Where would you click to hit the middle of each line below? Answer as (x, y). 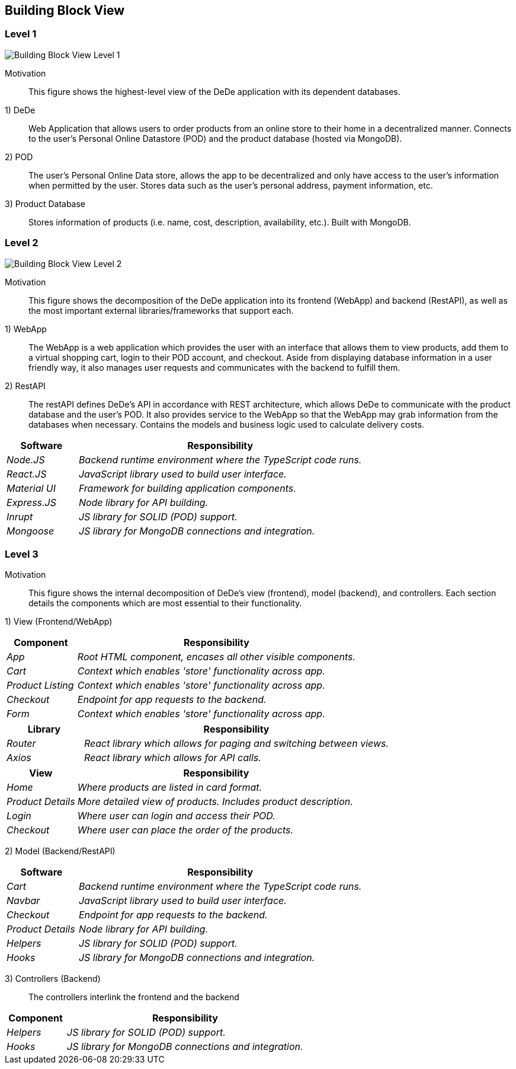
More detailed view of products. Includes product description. (215, 802)
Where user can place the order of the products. (185, 830)
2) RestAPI (25, 386)
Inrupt (20, 516)
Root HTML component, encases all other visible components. (217, 657)
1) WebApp (26, 329)
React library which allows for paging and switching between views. (237, 744)
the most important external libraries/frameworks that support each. (161, 310)
